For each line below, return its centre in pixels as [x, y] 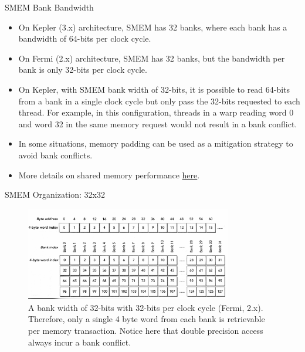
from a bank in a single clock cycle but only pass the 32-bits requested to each [159, 101]
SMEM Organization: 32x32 [55, 194]
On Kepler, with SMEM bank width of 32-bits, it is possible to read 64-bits [154, 89]
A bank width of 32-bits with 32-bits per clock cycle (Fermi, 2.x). [146, 307]
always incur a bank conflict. [80, 342]
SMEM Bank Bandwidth [49, 7]
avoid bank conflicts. [55, 155]
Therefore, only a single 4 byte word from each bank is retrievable [147, 319]
